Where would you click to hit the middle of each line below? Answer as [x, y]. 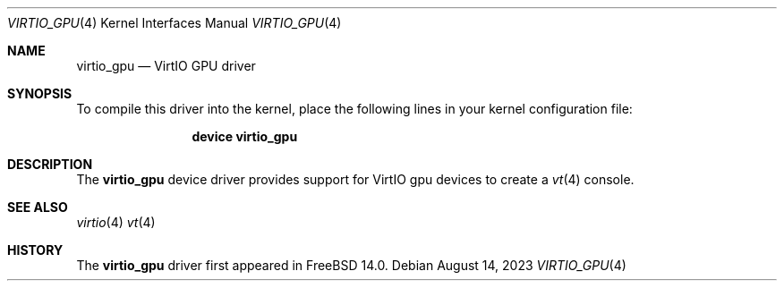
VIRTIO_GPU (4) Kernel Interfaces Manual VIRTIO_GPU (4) [175, 23]
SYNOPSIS [40, 93]
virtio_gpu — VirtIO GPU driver [166, 66]
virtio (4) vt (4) [116, 222]
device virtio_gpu [245, 136]
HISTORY [35, 250]
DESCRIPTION [50, 164]
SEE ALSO [38, 207]
